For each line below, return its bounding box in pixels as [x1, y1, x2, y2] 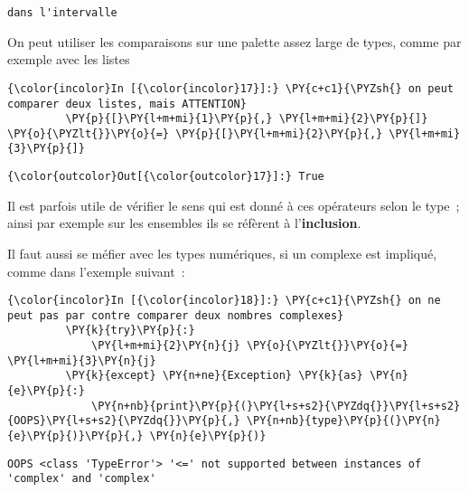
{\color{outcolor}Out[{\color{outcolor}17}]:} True [7, 170, 324, 184]
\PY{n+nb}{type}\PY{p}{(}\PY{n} [246, 414, 441, 428]
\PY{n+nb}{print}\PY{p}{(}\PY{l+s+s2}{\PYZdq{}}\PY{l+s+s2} [91, 399, 461, 412]
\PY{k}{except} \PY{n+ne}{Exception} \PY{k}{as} [65, 369, 363, 383]
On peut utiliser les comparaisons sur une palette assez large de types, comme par [7, 32, 462, 51]
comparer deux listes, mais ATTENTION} [7, 97, 247, 110]
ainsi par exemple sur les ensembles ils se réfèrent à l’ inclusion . [7, 213, 361, 232]
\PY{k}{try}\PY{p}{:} [65, 324, 195, 337]
